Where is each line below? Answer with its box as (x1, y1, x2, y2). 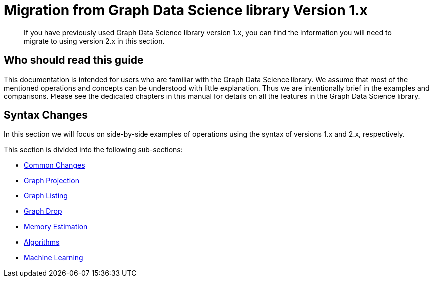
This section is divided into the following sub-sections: (4, 145, 183, 154)
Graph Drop (24, 207, 62, 216)
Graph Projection (24, 176, 79, 185)
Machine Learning (24, 253, 83, 262)
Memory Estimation (24, 222, 88, 231)
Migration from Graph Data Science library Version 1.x (4, 2, 368, 19)
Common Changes (24, 161, 85, 170)
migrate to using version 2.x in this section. (24, 36, 165, 45)
